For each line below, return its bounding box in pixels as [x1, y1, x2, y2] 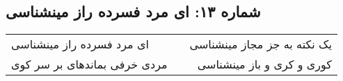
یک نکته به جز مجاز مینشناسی [189, 36, 332, 53]
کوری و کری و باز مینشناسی [197, 56, 332, 73]
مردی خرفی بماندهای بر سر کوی [11, 56, 168, 73]
